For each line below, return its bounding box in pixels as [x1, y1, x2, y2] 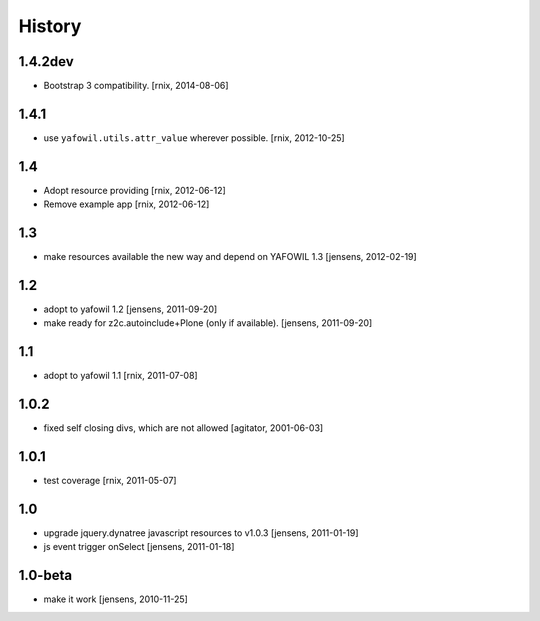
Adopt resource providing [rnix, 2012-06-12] [43, 184, 227, 196]
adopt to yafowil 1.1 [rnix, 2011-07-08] [43, 370, 199, 382]
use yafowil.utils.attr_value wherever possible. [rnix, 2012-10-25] [43, 131, 345, 144]
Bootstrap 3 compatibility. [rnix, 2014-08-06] [43, 80, 229, 92]
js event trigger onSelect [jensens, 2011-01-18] [43, 541, 235, 553]
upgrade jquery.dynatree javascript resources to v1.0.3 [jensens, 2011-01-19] [43, 527, 359, 539]
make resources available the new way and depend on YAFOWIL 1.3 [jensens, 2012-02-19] [43, 251, 417, 263]
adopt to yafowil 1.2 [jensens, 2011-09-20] [43, 303, 218, 315]
